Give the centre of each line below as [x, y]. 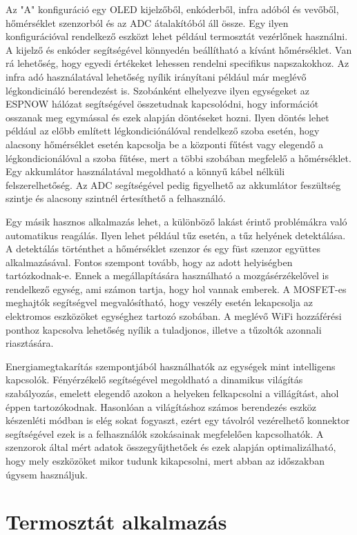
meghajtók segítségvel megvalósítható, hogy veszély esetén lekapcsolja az [159, 302]
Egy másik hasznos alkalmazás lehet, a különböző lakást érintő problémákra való [176, 221]
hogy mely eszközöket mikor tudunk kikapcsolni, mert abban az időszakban [165, 461]
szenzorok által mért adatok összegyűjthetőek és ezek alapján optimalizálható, [171, 447]
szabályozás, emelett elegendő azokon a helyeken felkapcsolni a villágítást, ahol [172, 393]
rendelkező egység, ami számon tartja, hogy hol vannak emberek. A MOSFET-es [176, 289]
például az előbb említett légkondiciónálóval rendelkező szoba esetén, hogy [163, 131]
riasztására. [30, 343]
